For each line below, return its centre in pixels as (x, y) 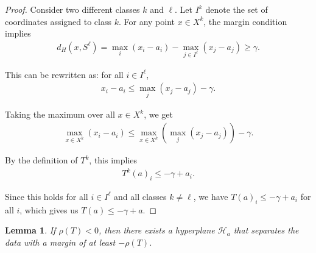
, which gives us (49, 209)
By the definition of (41, 160)
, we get (158, 114)
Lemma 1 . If (30, 230)
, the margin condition (245, 21)
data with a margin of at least (60, 242)
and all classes (140, 196)
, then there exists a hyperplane (156, 230)
